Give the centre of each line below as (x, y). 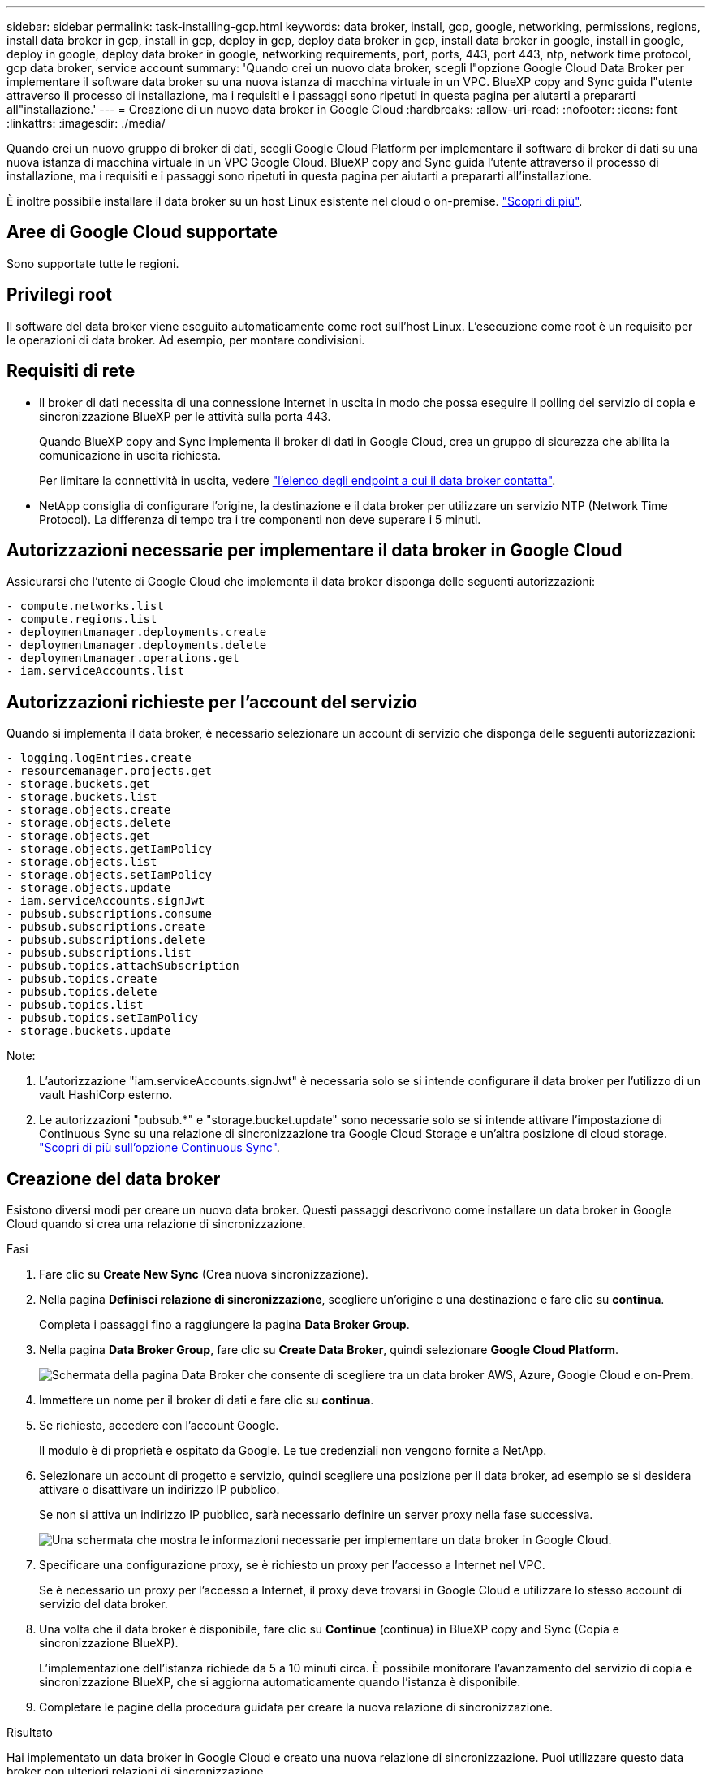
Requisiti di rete (71, 371)
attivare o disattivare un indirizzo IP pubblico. (159, 1490)
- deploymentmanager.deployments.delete (137, 645)
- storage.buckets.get (79, 784)
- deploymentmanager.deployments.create (137, 632)
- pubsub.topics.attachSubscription (123, 966)
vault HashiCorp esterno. (106, 1095)
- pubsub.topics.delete (82, 992)
